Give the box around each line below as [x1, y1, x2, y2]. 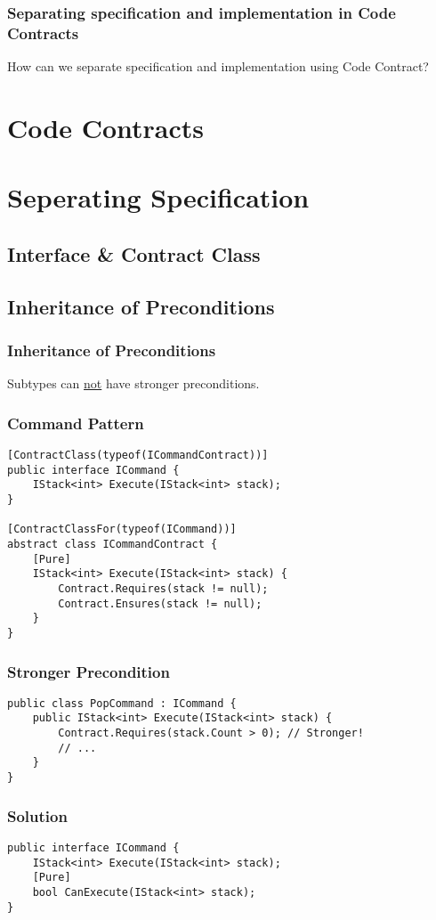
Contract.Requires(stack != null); [58, 582, 269, 595]
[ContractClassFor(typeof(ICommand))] [7, 523, 237, 536]
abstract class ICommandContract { [7, 538, 218, 551]
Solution [7, 804, 68, 826]
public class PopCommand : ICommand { [7, 696, 237, 710]
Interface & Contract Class [7, 240, 261, 267]
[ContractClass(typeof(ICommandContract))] [7, 449, 269, 462]
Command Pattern [7, 411, 144, 434]
